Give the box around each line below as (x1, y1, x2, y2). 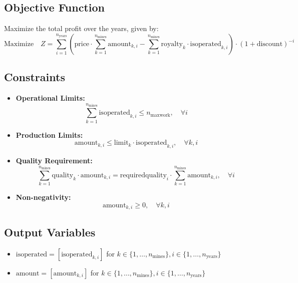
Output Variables (4, 224, 96, 239)
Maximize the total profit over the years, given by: (4, 23, 159, 34)
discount (256, 41, 283, 48)
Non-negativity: (16, 192, 71, 202)
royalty (161, 41, 183, 48)
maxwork (150, 112, 170, 118)
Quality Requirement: (16, 155, 93, 165)
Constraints (4, 69, 65, 85)
